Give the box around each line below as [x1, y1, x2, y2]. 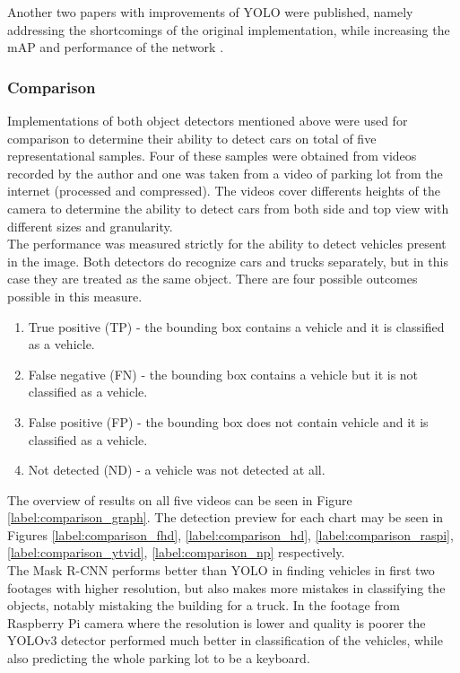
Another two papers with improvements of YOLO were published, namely [7, 3, 413, 21]
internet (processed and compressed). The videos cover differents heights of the [7, 181, 440, 200]
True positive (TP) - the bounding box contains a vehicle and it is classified [28, 317, 445, 336]
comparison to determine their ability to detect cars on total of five [7, 128, 377, 147]
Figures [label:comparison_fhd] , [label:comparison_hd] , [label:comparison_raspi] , [7, 525, 454, 544]
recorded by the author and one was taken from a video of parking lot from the [7, 163, 443, 182]
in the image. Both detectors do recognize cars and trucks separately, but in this [7, 251, 448, 270]
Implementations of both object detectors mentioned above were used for [7, 111, 408, 129]
